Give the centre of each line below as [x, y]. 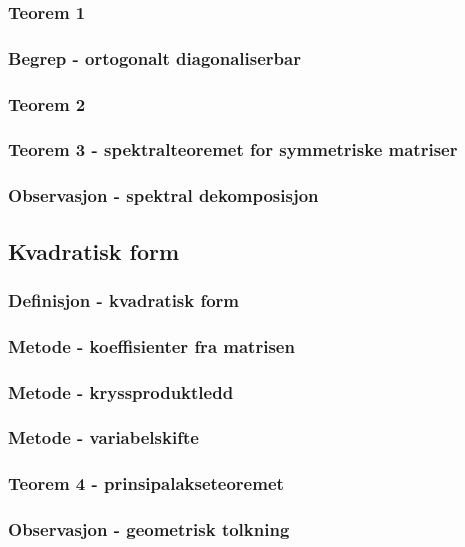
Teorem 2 [47, 103]
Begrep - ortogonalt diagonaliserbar [154, 57]
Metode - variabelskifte [103, 437]
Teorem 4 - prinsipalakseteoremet [146, 483]
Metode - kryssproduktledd [121, 391]
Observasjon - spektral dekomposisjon [163, 195]
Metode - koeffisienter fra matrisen [151, 345]
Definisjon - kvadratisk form [124, 299]
